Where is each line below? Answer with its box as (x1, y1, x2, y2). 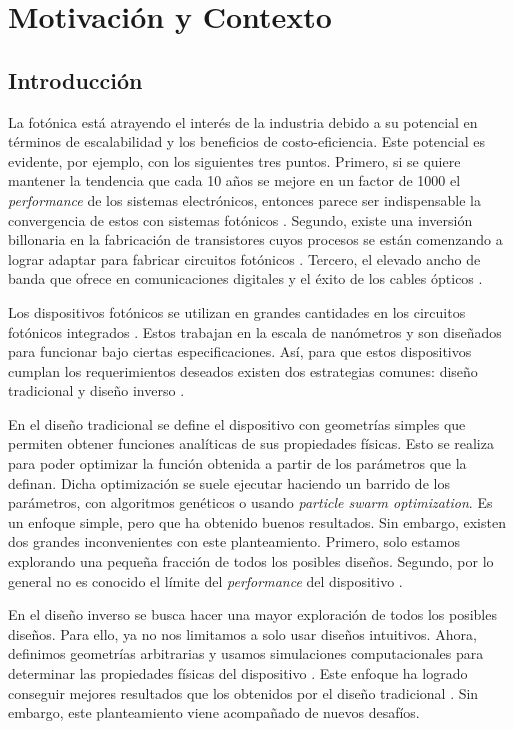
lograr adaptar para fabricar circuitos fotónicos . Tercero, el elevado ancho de (8, 248, 481, 269)
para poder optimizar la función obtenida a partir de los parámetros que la (8, 453, 467, 474)
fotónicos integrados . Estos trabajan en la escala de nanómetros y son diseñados (8, 321, 502, 342)
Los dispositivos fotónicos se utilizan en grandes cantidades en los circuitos (8, 301, 466, 322)
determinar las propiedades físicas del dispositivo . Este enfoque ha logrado (8, 663, 468, 684)
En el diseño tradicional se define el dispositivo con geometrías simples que (8, 413, 466, 434)
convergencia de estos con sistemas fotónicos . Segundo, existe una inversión (8, 209, 473, 230)
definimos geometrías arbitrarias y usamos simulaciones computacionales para (8, 643, 484, 664)
